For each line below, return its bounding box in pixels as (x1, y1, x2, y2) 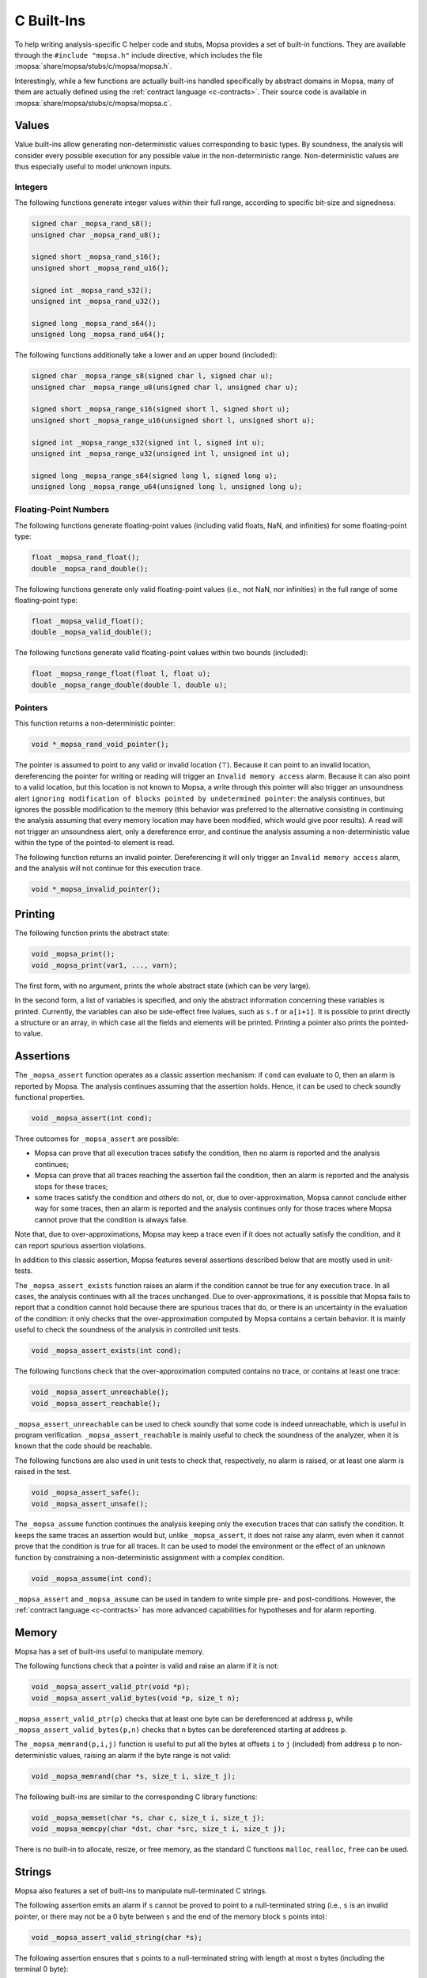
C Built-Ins (14, 12, 86, 29)
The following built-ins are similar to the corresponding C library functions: (14, 1792, 258, 1802)
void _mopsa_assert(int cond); (31, 1114, 153, 1123)
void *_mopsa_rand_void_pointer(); (31, 740, 169, 749)
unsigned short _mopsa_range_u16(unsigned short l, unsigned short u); (31, 415, 316, 425)
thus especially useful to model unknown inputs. (14, 162, 172, 172)
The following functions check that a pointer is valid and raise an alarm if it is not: (14, 1662, 279, 1671)
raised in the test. (14, 1467, 71, 1476)
